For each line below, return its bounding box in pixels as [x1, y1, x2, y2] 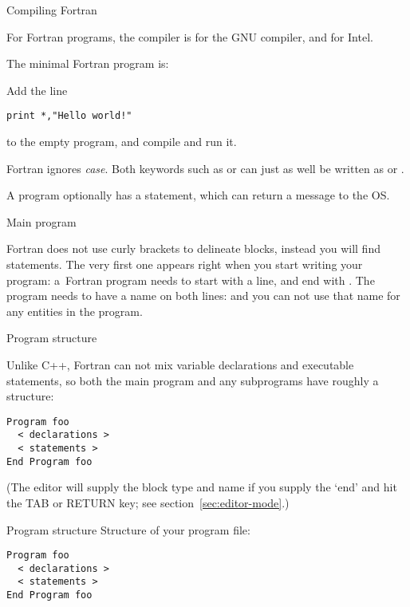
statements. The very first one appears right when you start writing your [6, 256, 363, 272]
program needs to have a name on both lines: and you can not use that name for [6, 287, 400, 304]
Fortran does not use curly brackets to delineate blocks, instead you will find [6, 240, 380, 257]
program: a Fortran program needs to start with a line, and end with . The [6, 271, 375, 288]
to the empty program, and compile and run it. [6, 133, 237, 150]
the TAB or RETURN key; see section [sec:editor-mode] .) [6, 494, 290, 510]
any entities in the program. [6, 302, 143, 319]
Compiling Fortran [6, 2, 97, 18]
